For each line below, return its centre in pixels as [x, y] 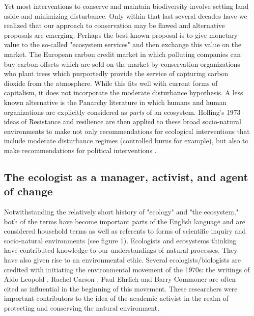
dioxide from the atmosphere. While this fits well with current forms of [111, 83]
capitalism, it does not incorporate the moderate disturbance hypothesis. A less [124, 92]
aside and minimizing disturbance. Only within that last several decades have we [126, 15]
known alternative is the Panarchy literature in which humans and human [115, 102]
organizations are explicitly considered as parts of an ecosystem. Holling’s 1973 [122, 112]
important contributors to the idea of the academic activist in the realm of [116, 298]
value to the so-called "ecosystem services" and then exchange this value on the [123, 44]
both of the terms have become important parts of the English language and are [125, 221]
